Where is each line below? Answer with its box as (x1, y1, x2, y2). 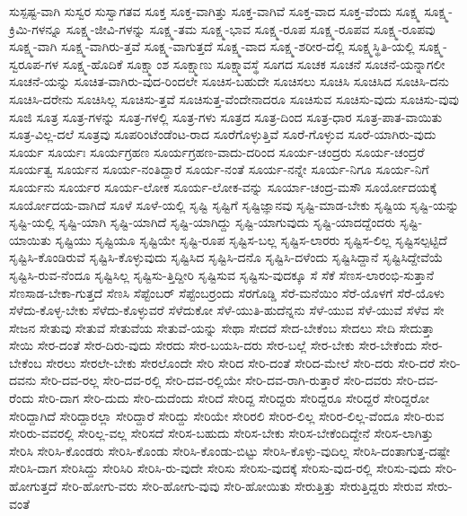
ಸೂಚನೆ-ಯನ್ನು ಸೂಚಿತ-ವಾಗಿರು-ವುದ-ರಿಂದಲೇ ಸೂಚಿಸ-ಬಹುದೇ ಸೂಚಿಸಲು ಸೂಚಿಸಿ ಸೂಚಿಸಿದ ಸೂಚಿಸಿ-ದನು (9, 72, 449, 91)
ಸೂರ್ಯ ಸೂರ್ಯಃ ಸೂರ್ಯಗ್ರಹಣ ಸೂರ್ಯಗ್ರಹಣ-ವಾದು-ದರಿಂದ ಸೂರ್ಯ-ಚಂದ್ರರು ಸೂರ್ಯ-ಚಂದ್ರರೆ (9, 142, 425, 161)
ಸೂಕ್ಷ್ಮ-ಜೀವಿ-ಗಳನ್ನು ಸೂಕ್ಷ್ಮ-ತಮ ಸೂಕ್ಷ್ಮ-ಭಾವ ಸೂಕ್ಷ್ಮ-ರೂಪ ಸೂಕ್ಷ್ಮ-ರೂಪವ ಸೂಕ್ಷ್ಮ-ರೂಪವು (66, 19, 436, 38)
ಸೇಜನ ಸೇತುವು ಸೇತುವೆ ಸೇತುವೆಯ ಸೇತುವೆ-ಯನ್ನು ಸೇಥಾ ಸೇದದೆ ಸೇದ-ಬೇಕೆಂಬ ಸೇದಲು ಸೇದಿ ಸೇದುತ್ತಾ (9, 318, 435, 337)
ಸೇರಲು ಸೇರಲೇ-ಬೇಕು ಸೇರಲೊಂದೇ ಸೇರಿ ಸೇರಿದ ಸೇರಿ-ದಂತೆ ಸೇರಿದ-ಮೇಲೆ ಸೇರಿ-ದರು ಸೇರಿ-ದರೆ (46, 353, 436, 372)
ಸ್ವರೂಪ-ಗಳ (9, 54, 59, 73)
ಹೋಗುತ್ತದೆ (9, 477, 57, 495)
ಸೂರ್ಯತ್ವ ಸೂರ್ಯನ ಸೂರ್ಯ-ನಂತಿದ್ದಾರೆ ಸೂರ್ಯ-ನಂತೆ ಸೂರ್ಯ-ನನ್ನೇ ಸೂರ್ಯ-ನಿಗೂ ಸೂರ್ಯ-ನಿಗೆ (9, 160, 429, 179)
